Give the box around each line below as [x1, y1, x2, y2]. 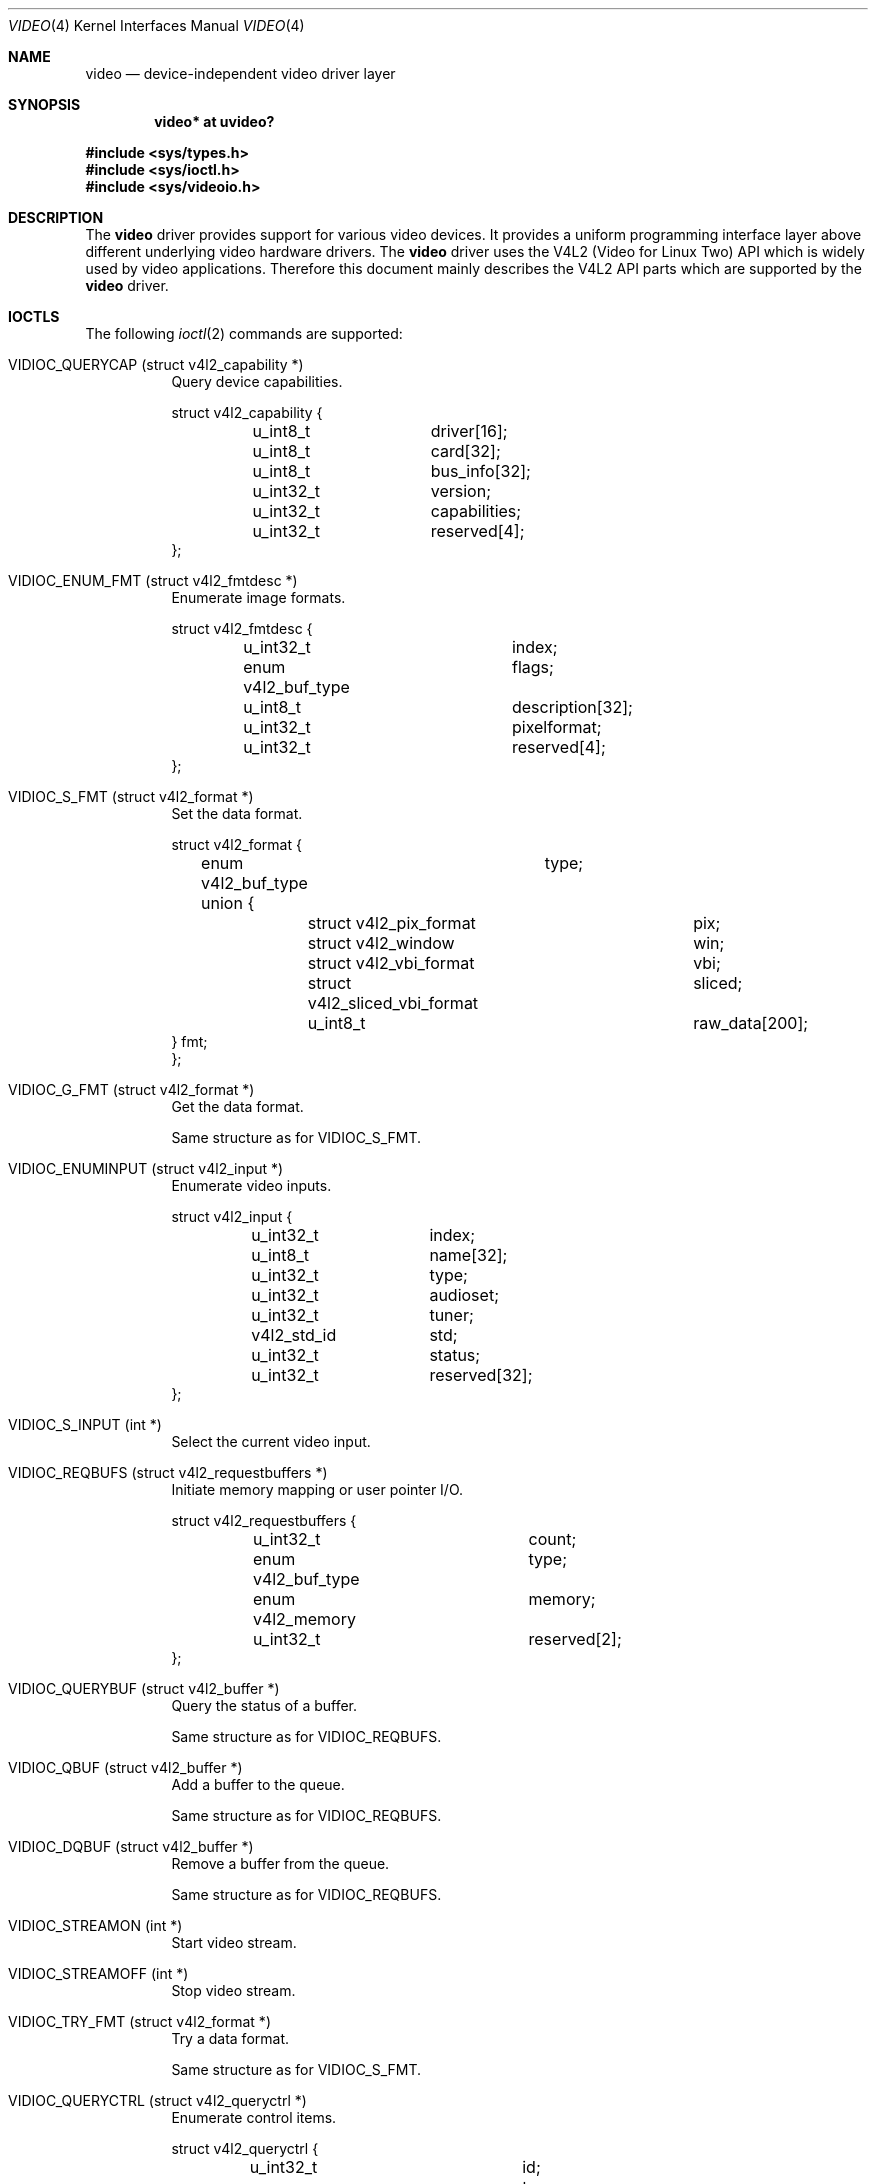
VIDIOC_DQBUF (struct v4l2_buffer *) [8, 1838, 254, 1855]
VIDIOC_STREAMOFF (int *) [8, 1965, 189, 1982]
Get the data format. [171, 1098, 304, 1115]
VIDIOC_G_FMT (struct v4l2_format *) [8, 1081, 255, 1098]
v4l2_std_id [251, 1325, 337, 1345]
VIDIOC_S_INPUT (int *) [8, 1416, 162, 1433]
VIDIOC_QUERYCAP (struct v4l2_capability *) [8, 356, 304, 373]
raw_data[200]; [693, 1013, 809, 1033]
